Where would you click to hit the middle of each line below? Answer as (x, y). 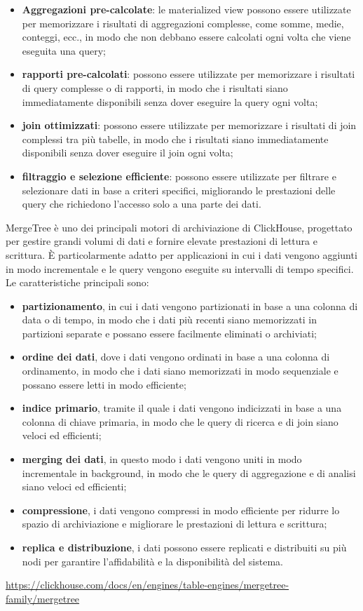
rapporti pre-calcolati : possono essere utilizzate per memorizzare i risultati (189, 74)
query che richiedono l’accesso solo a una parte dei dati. (142, 204)
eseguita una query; (64, 50)
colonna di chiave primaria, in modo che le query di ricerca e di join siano (180, 421)
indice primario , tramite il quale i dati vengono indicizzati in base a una (182, 408)
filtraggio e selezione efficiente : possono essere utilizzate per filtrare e (179, 176)
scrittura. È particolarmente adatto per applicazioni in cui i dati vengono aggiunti (181, 254)
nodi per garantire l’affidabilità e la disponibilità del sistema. (152, 561)
